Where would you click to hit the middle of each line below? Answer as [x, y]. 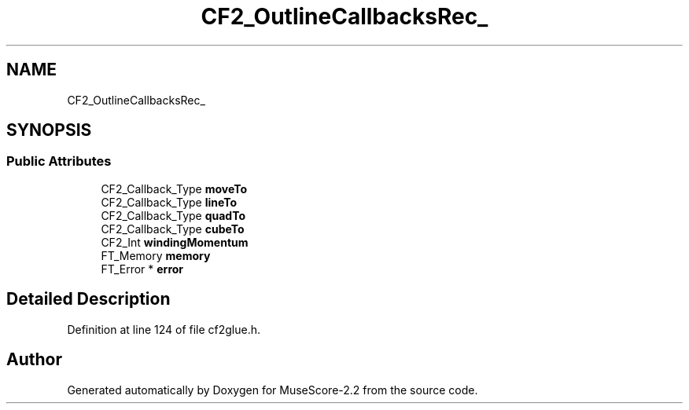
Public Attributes [59, 161]
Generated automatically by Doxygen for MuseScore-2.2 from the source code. [273, 390]
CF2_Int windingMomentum [175, 242]
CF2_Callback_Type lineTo [169, 202]
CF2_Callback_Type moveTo [174, 189]
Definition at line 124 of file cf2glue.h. [164, 329]
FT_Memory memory [156, 255]
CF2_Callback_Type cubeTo [173, 229]
